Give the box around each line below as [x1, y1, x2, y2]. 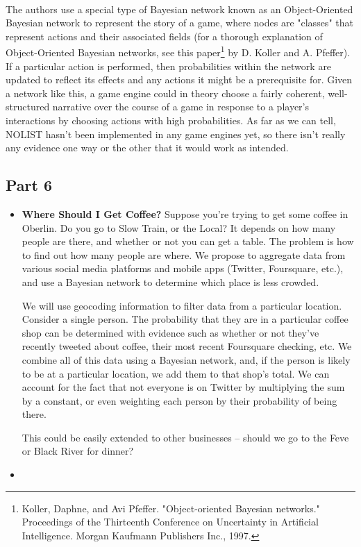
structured [6, 99, 50, 114]
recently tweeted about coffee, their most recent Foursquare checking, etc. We [22, 339, 352, 353]
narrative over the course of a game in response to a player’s [52, 99, 309, 114]
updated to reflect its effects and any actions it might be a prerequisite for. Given [6, 72, 353, 87]
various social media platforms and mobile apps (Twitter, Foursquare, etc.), [22, 261, 344, 276]
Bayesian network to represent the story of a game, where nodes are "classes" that [6, 15, 353, 30]
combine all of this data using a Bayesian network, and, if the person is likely [22, 352, 351, 367]
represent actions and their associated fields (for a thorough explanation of [6, 28, 323, 43]
